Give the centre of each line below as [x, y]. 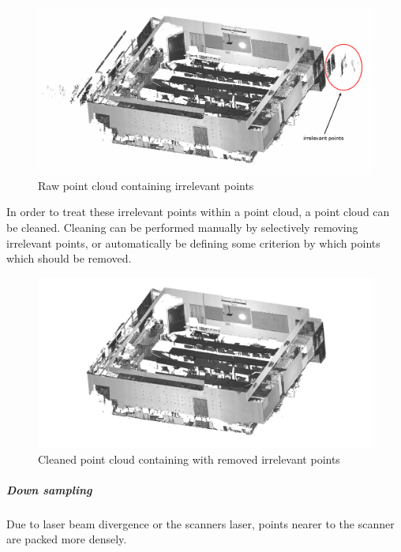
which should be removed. [69, 258]
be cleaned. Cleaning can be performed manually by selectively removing [182, 228]
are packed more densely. [67, 539]
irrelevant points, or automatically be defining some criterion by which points [193, 242]
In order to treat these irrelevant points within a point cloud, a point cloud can [198, 212]
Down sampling [49, 489]
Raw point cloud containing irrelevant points [146, 185]
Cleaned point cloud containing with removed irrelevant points [189, 459]
